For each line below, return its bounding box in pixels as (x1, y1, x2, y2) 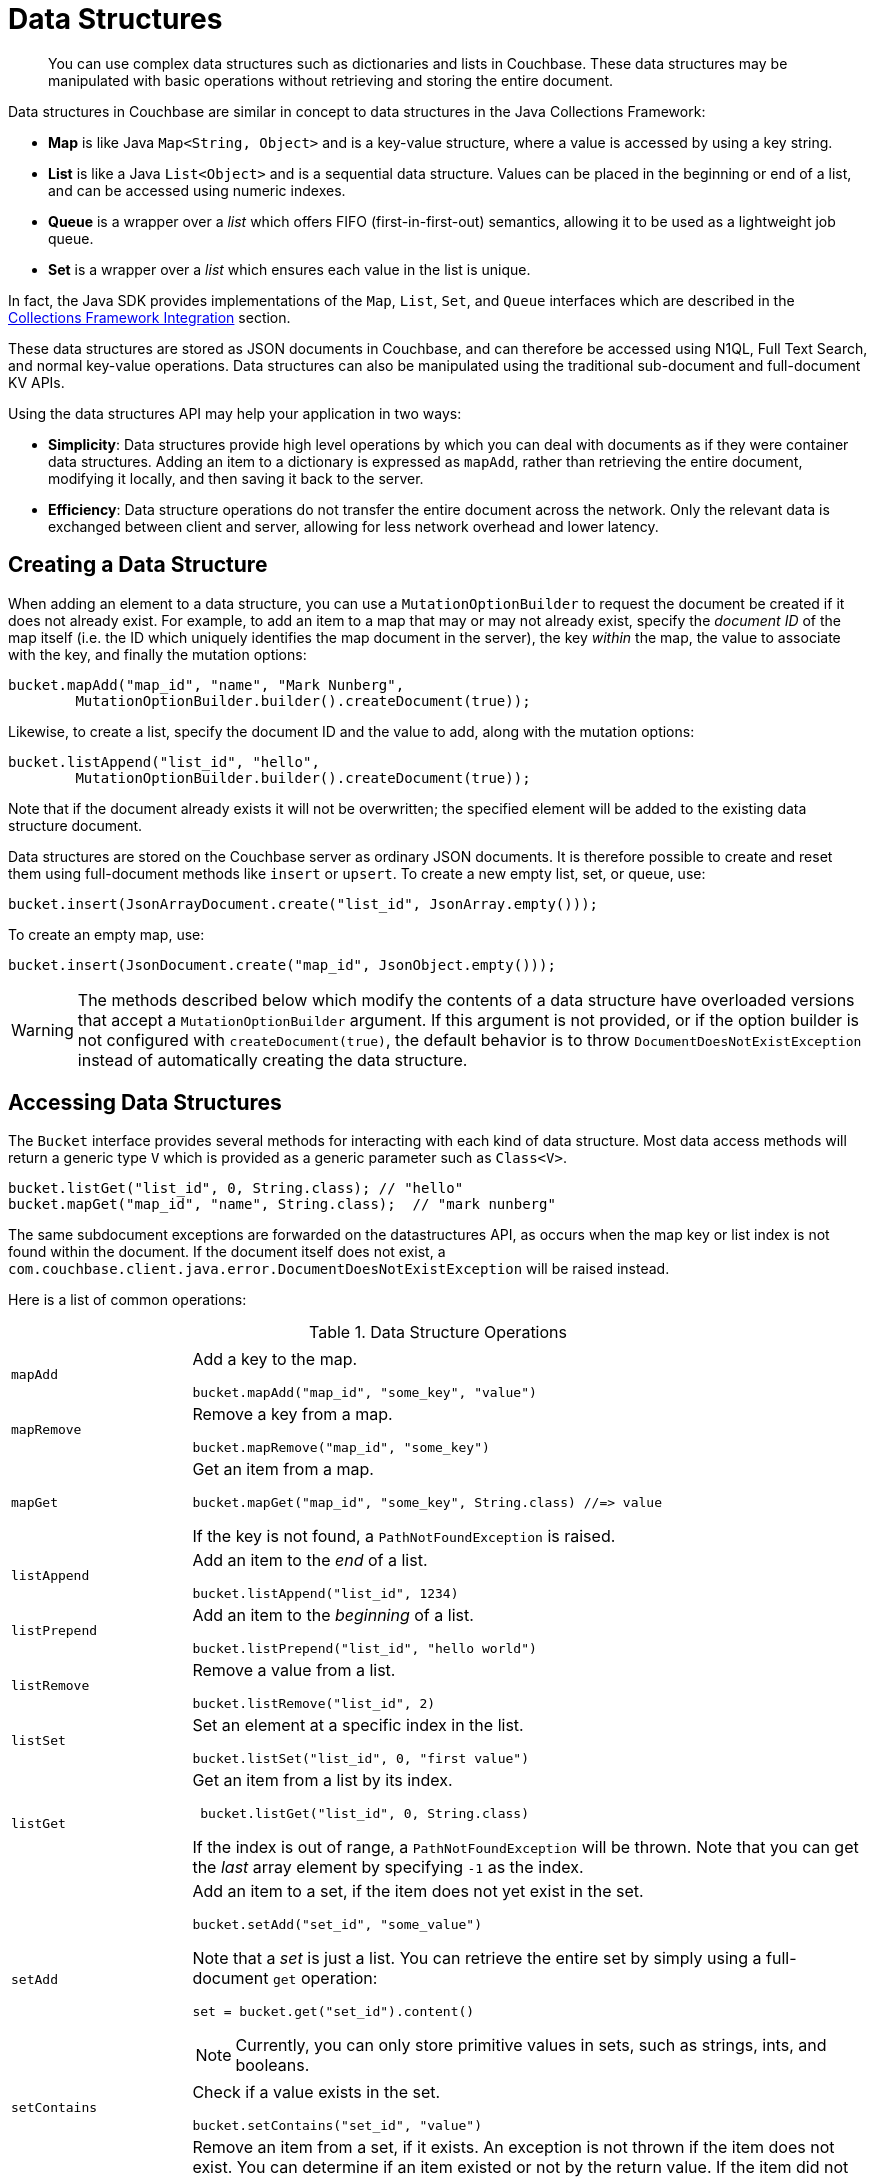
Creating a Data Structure (8, 552, 268, 578)
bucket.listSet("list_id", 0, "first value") (192, 1751, 529, 1767)
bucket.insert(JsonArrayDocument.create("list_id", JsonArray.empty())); (8, 895, 599, 912)
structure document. (8, 816, 143, 834)
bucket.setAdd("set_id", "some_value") (192, 1917, 482, 1933)
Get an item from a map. (192, 1459, 374, 1480)
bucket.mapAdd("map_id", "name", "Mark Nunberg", (8, 676, 405, 693)
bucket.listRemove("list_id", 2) (192, 1696, 436, 1712)
